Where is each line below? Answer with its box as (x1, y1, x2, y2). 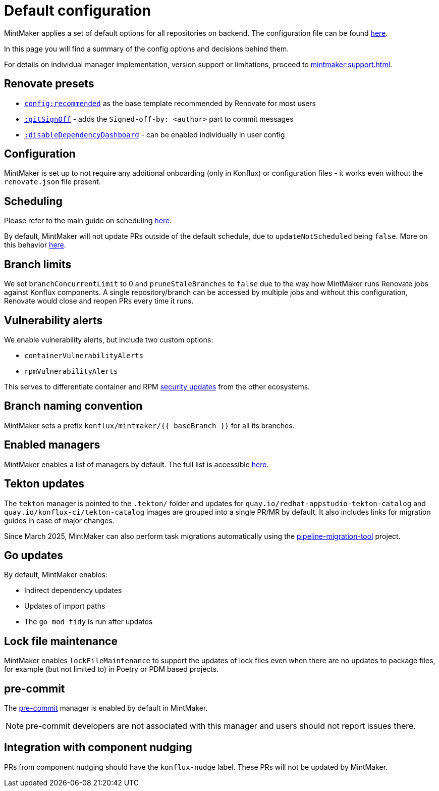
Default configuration (4, 2, 151, 19)
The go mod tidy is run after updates (24, 617, 153, 626)
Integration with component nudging (4, 741, 192, 754)
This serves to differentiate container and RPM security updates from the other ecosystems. (4, 382, 310, 391)
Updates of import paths (24, 602, 105, 611)
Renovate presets (4, 77, 94, 90)
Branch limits (4, 258, 72, 271)
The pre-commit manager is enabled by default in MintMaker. (4, 704, 208, 713)
